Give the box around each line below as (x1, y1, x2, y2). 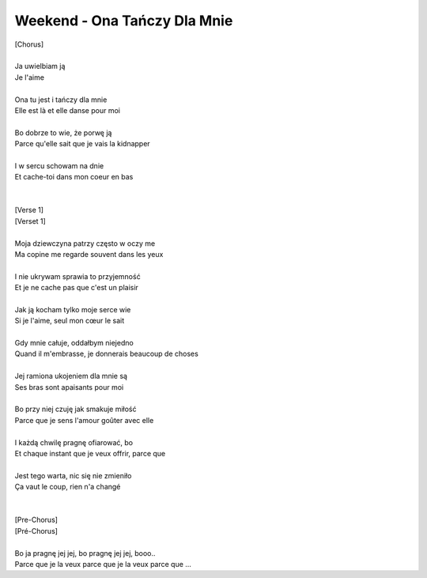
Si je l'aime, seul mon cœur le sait (14, 316, 125, 326)
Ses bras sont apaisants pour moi (14, 382, 124, 391)
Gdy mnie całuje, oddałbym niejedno (14, 338, 134, 348)
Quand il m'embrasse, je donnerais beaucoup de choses (14, 349, 199, 359)
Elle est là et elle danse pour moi (14, 105, 120, 115)
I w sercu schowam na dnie (14, 161, 104, 170)
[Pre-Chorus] (14, 515, 59, 525)
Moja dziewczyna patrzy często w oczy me (14, 238, 156, 248)
